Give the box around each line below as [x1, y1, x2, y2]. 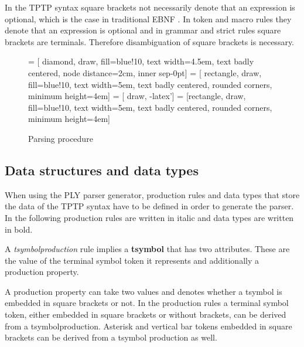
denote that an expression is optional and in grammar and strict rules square [5, 24, 281, 36]
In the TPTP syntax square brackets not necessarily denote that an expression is [5, 1, 295, 13]
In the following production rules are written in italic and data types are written [5, 211, 294, 223]
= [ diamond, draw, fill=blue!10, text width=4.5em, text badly [28, 55, 254, 67]
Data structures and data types [5, 161, 199, 179]
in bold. [5, 223, 33, 235]
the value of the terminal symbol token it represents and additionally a [5, 254, 259, 266]
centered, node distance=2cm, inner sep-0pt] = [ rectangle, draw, [28, 66, 262, 79]
